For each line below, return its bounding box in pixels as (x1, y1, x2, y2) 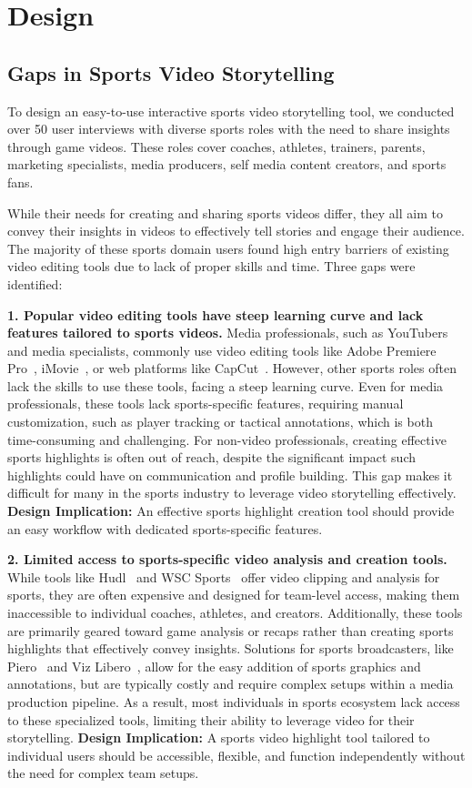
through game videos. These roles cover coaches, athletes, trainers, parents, (7, 136, 426, 156)
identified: (7, 274, 63, 293)
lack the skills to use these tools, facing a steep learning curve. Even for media (7, 376, 444, 395)
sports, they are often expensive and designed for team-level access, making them (7, 585, 460, 604)
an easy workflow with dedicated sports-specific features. (7, 519, 323, 538)
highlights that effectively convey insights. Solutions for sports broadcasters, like (7, 639, 454, 658)
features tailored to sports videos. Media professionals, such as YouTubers (7, 323, 448, 342)
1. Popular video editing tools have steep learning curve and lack (7, 305, 424, 324)
